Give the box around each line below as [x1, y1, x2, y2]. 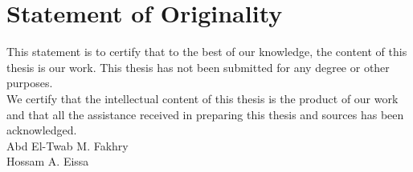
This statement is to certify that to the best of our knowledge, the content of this [6, 43, 407, 60]
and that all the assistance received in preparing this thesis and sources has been [6, 106, 404, 122]
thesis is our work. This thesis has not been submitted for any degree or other [6, 58, 390, 75]
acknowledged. [6, 122, 77, 138]
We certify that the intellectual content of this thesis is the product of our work [6, 90, 399, 106]
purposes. [6, 74, 53, 91]
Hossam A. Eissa [6, 153, 89, 170]
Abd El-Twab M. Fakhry [6, 137, 129, 154]
